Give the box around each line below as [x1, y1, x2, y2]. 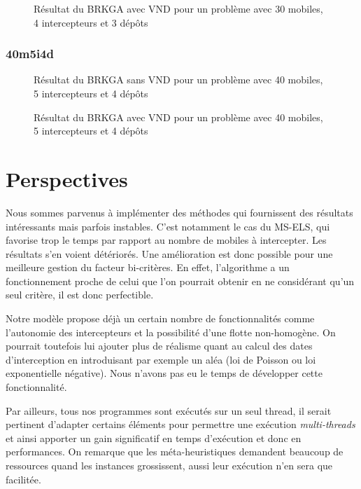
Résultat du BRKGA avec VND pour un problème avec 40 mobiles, [34, 109, 323, 124]
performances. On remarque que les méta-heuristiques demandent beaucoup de [6, 444, 344, 459]
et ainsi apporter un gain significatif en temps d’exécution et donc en [6, 430, 302, 445]
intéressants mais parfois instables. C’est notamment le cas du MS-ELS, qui [6, 219, 330, 233]
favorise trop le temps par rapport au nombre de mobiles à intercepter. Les [6, 233, 327, 247]
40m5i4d [6, 45, 54, 62]
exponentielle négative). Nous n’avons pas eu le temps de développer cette [6, 366, 323, 380]
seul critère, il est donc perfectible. [6, 287, 154, 302]
